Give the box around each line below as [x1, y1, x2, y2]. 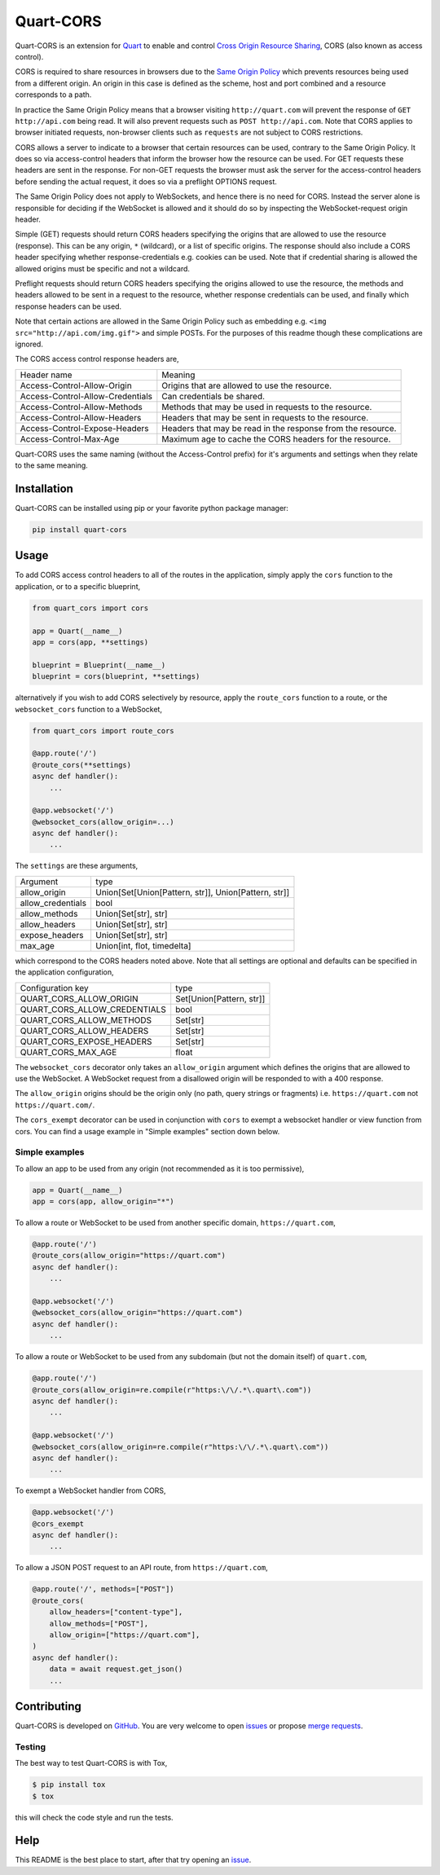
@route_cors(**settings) [32, 760, 132, 769]
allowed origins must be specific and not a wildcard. [15, 263, 191, 273]
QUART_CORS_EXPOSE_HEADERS [20, 1036, 152, 1047]
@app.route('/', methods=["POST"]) [32, 1585, 174, 1594]
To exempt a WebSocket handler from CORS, [15, 1485, 166, 1495]
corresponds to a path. [15, 90, 92, 99]
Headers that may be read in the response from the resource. [161, 422, 397, 434]
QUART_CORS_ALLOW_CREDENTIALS [20, 1003, 166, 1015]
